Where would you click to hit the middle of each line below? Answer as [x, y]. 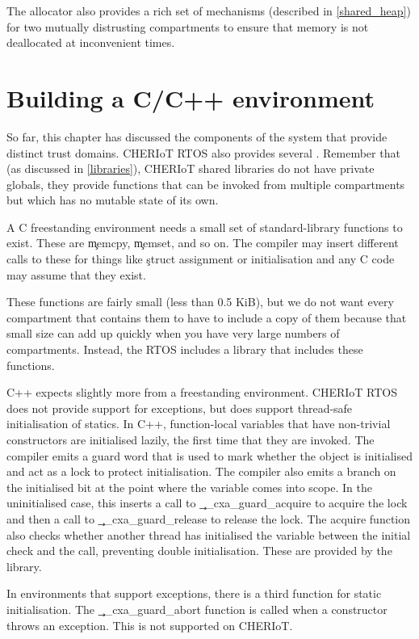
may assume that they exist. [76, 274]
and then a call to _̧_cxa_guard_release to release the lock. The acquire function [209, 518]
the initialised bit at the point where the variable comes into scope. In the [189, 487]
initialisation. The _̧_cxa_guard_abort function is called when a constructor [197, 609]
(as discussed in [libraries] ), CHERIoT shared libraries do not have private [191, 168]
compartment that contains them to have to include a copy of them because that [207, 317]
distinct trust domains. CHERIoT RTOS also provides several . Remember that [203, 152]
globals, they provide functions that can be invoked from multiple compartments [206, 184]
